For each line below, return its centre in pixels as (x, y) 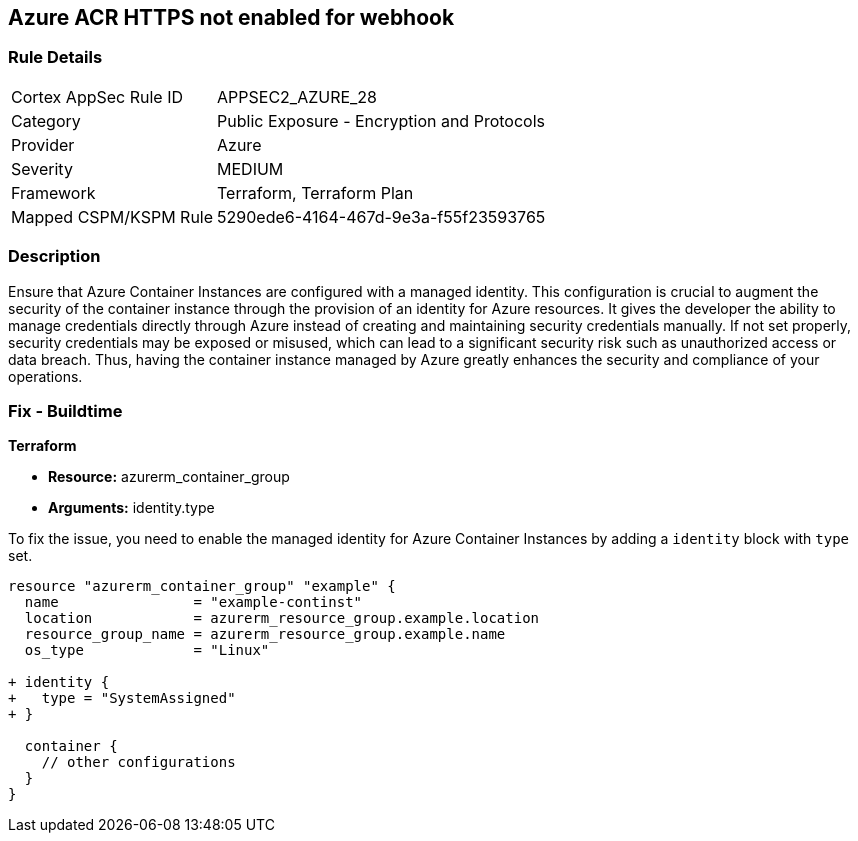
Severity (42, 168)
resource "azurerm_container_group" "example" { (202, 586)
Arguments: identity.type (131, 508)
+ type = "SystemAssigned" (122, 698)
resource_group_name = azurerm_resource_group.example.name (265, 634)
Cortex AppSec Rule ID (97, 96)
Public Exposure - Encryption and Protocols (381, 120)
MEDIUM (250, 168)
